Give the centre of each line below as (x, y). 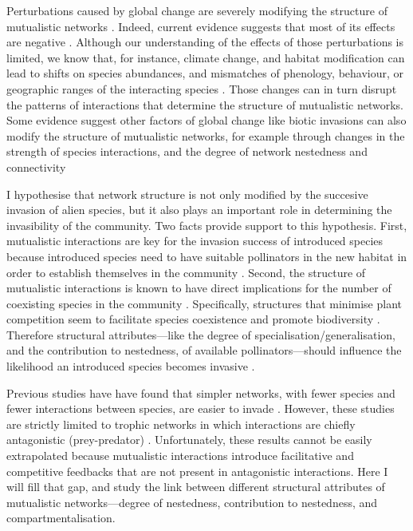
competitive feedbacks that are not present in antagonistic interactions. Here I (197, 471)
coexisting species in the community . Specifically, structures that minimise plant (204, 303)
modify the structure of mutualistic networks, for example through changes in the (206, 135)
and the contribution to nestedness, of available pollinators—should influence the (204, 350)
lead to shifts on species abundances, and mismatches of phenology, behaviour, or (205, 73)
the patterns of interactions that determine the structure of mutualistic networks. (205, 104)
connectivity (36, 166)
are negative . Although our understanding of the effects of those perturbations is (205, 42)
